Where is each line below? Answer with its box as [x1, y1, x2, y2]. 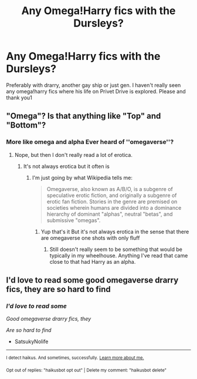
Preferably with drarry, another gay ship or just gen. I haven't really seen [6, 81, 181, 89]
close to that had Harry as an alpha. [49, 258, 136, 265]
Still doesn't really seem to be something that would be [49, 246, 183, 253]
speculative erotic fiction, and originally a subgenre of [46, 192, 177, 199]
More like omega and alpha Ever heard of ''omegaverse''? [6, 138, 174, 146]
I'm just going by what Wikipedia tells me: [32, 174, 133, 181]
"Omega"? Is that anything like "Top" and [6, 111, 161, 121]
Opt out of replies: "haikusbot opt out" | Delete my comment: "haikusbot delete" [6, 367, 167, 373]
